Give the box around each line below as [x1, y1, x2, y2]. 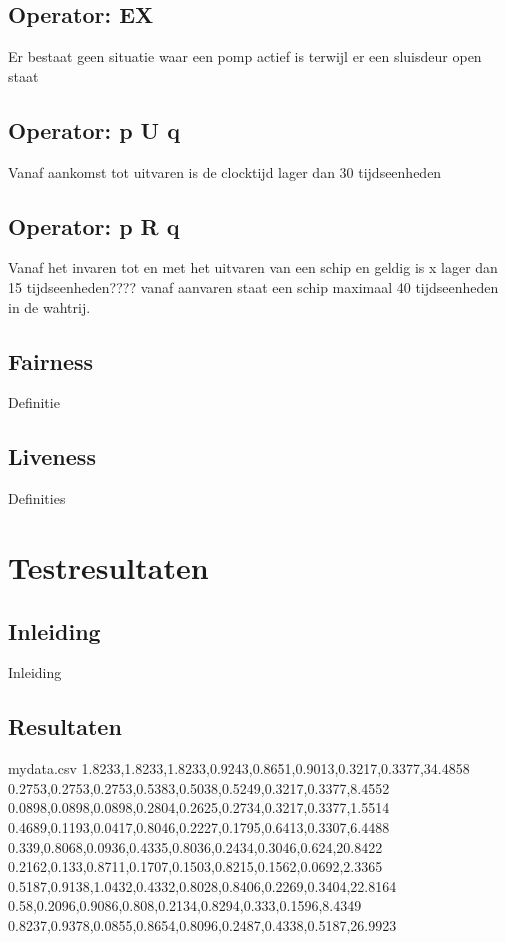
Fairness [8, 345, 94, 376]
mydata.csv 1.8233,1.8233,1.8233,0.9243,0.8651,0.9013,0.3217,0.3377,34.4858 [8, 758, 470, 779]
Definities [8, 488, 66, 509]
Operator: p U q [8, 114, 180, 145]
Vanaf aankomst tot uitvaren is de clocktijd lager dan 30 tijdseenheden [8, 161, 442, 182]
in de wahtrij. [8, 296, 91, 317]
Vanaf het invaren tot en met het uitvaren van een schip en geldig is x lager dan [8, 257, 498, 278]
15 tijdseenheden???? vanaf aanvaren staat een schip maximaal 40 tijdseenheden [8, 276, 499, 297]
